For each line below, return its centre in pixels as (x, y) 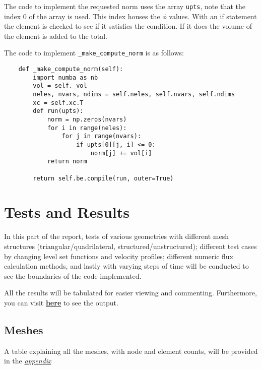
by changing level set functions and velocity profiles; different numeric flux (119, 256)
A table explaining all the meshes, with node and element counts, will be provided (131, 351)
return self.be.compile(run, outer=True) (103, 178)
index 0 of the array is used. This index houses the (82, 16)
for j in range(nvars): (102, 136)
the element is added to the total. (56, 36)
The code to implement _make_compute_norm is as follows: (94, 53)
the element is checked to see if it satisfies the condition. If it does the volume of (128, 26)
